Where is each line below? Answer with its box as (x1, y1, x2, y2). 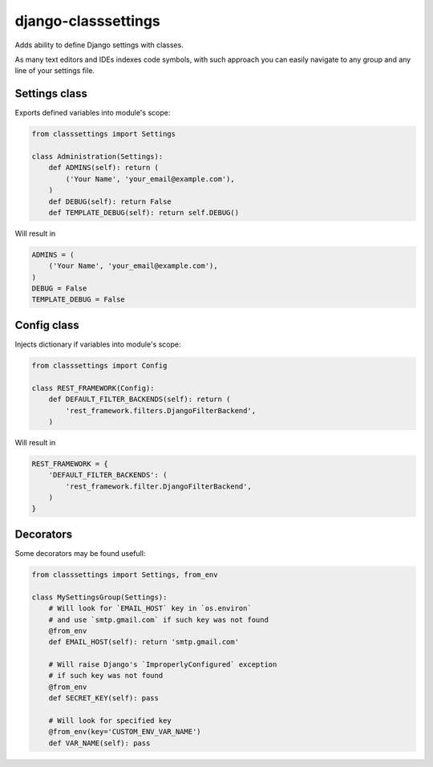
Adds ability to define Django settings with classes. (14, 40, 184, 50)
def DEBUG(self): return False (48, 197, 172, 206)
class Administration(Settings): (31, 152, 164, 160)
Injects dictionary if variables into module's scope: (14, 339, 181, 349)
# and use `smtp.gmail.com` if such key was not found (48, 615, 269, 624)
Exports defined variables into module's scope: (14, 108, 171, 118)
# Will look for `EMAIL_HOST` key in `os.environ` (48, 604, 252, 613)
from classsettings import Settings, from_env (31, 570, 218, 579)
